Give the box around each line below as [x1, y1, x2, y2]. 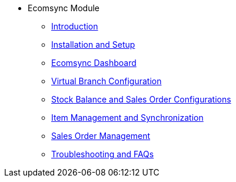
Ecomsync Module [28, 3, 99, 13]
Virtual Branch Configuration [51, 76, 162, 86]
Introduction [51, 21, 98, 31]
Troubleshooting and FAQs [51, 149, 154, 159]
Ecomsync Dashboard [51, 58, 137, 68]
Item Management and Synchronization [51, 112, 204, 123]
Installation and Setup [51, 39, 135, 49]
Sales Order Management [51, 131, 151, 141]
